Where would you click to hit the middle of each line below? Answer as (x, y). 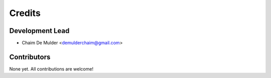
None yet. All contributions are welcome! (51, 69)
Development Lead (39, 31)
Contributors (30, 57)
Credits (25, 13)
